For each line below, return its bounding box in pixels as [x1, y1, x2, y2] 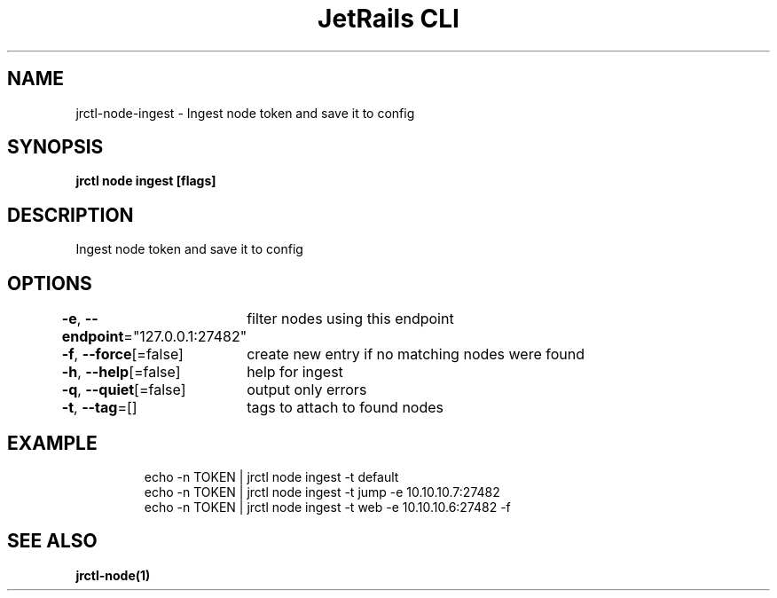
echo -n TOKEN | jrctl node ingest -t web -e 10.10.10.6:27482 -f [144, 499, 511, 515]
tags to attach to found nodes [247, 398, 444, 417]
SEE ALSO [7, 530, 98, 553]
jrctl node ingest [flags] [75, 173, 216, 189]
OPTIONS [7, 271, 92, 295]
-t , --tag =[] [61, 398, 137, 417]
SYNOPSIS [7, 136, 104, 159]
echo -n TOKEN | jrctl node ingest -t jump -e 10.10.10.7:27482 [144, 484, 500, 500]
